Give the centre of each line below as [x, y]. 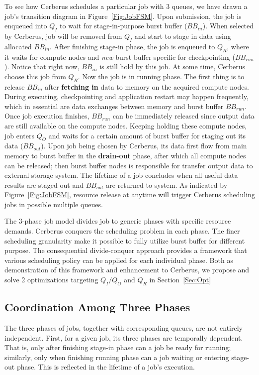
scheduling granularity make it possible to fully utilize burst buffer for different [125, 240]
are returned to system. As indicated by [167, 185]
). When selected [228, 26]
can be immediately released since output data [183, 116]
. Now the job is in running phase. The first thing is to [161, 76]
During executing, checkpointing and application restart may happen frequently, [127, 96]
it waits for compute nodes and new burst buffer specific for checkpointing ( [120, 57]
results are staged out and [44, 185]
